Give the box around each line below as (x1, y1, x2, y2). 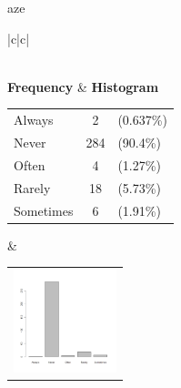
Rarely (14, 178, 51, 197)
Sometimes (14, 200, 74, 220)
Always (14, 110, 54, 129)
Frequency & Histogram (7, 77, 159, 96)
